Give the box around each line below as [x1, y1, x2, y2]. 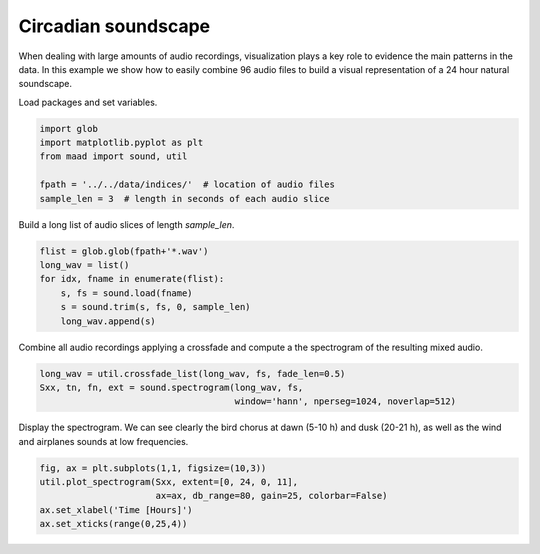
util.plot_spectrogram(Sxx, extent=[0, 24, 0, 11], [39, 476, 299, 488]
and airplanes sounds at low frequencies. [18, 435, 189, 447]
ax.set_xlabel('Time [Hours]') [39, 504, 194, 515]
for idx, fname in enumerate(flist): [39, 273, 225, 285]
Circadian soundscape [18, 15, 210, 37]
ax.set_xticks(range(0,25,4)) [39, 518, 188, 530]
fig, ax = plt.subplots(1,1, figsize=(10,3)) [39, 462, 267, 474]
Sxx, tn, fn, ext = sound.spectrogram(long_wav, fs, [39, 381, 304, 393]
